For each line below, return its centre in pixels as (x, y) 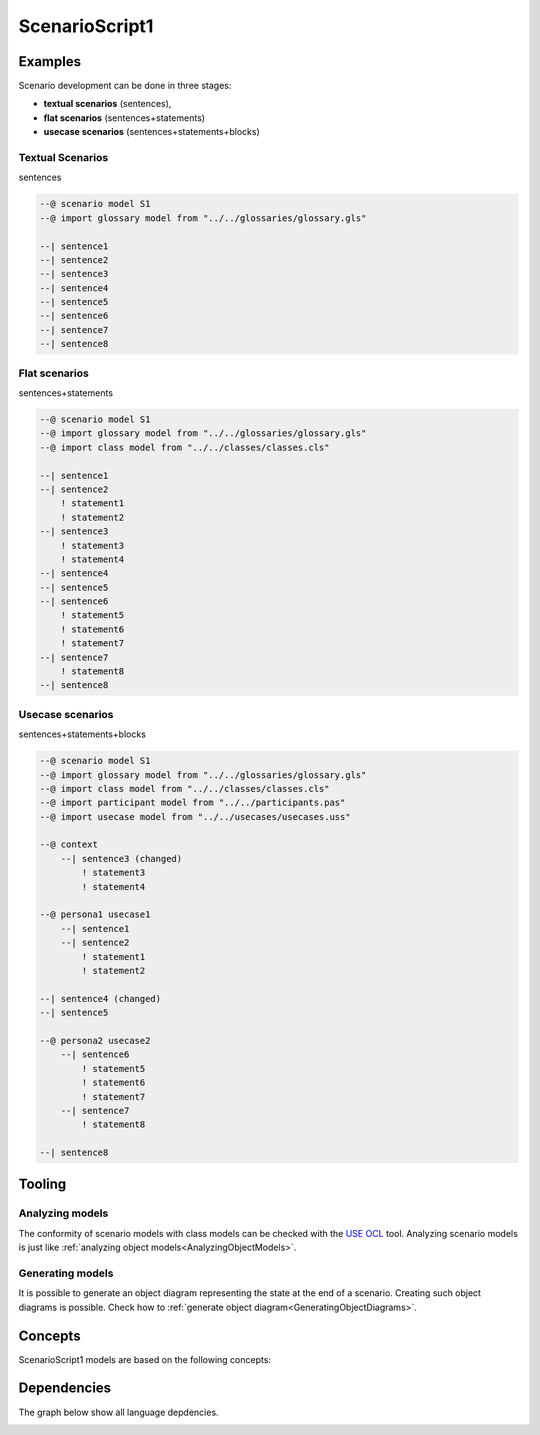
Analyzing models (63, 1213)
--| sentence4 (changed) (100, 998)
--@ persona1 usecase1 (95, 914)
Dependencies (65, 1388)
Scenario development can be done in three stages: (125, 86)
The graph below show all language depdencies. (118, 1412)
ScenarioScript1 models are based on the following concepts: (145, 1359)
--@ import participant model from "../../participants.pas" (192, 803)
